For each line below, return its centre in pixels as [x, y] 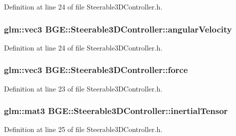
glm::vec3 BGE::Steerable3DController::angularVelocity [118, 29]
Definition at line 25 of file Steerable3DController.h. [83, 129]
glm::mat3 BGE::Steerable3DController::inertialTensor [116, 111]
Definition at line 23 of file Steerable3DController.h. [83, 88]
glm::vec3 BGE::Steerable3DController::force [96, 70]
